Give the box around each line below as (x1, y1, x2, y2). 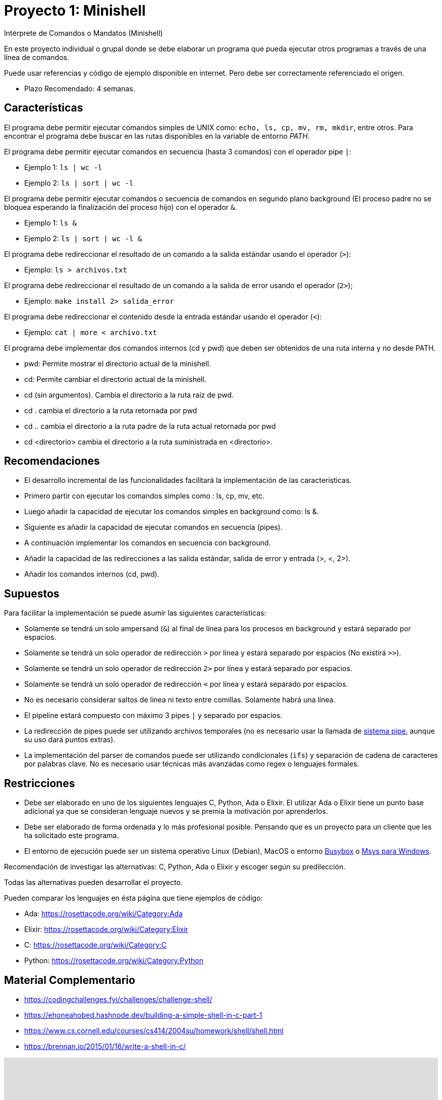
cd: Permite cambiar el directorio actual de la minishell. (24, 374, 206, 383)
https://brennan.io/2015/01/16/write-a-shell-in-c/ (24, 1041, 186, 1051)
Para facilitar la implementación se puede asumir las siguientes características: (4, 609, 266, 618)
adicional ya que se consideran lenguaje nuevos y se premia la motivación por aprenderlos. (24, 807, 328, 816)
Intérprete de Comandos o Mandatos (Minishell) (4, 28, 163, 37)
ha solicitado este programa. (24, 831, 119, 840)
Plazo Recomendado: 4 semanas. (24, 84, 135, 93)
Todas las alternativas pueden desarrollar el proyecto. (4, 878, 183, 887)
